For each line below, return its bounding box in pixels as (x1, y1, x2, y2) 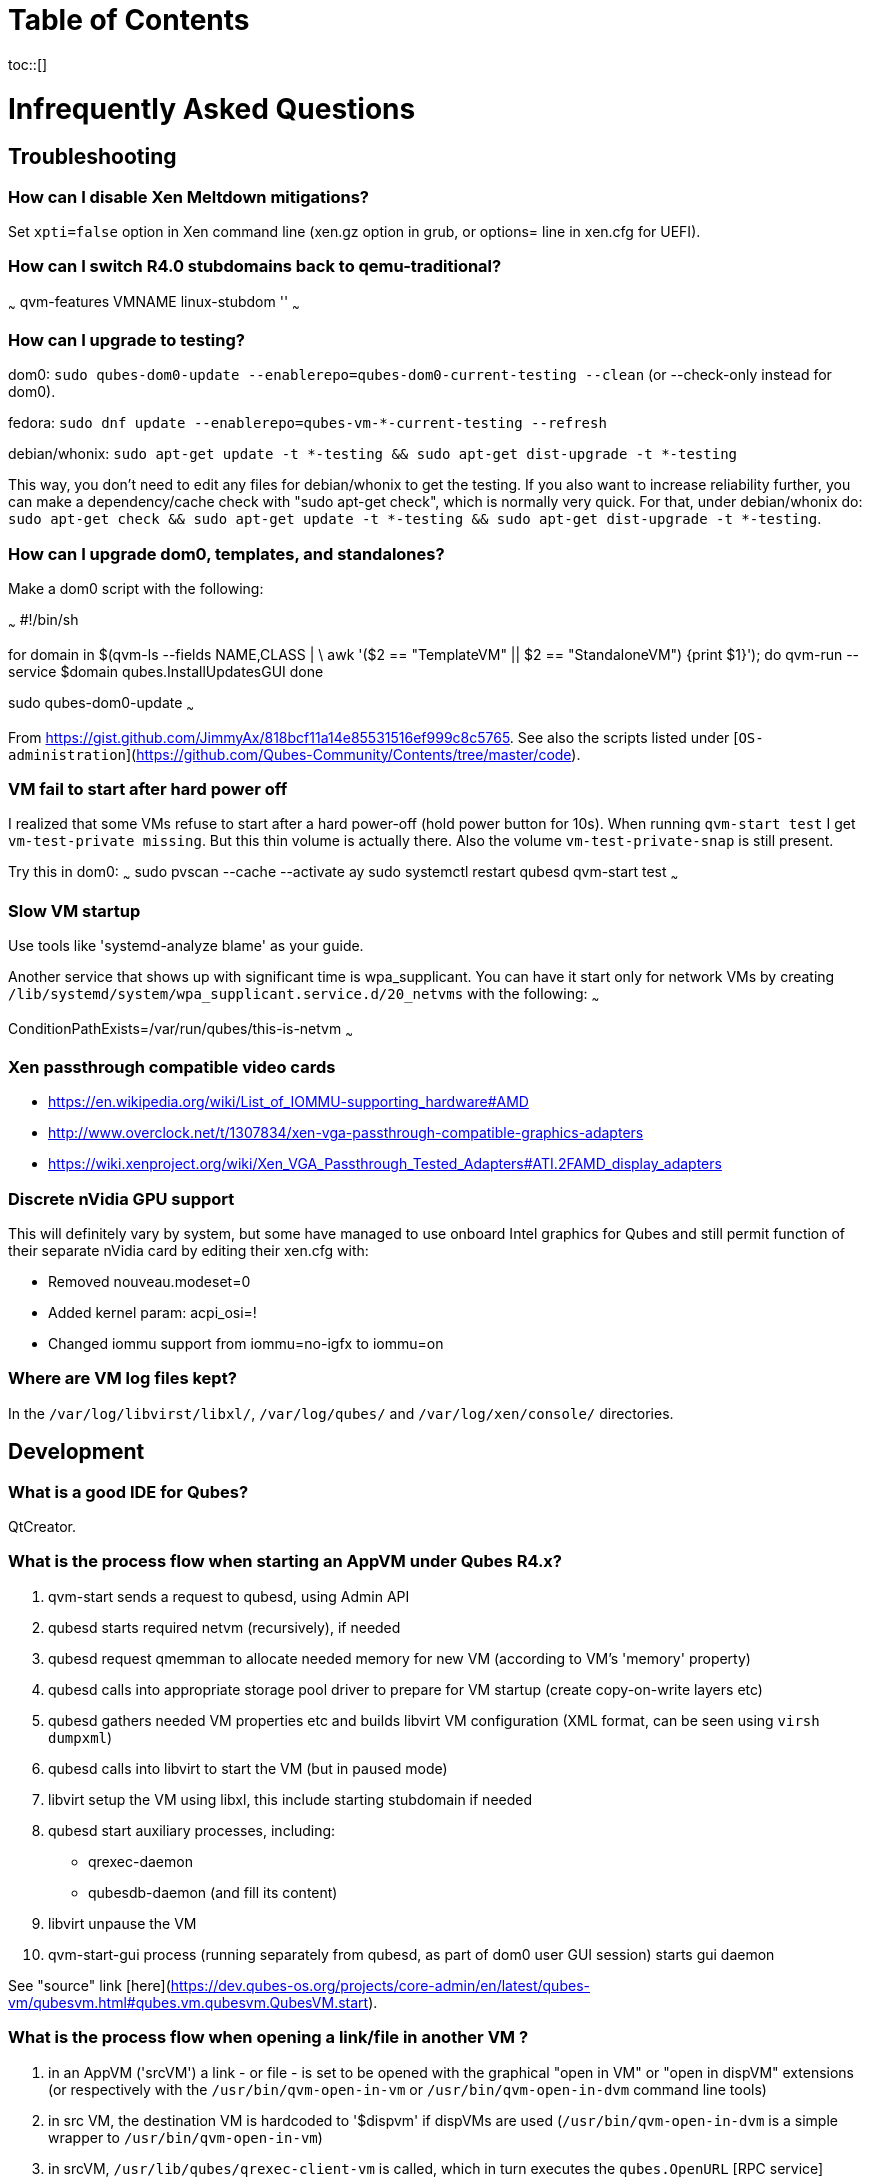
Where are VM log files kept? (8, 1368, 237, 1389)
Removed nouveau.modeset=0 (48, 1273, 251, 1291)
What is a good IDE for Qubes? (8, 1481, 249, 1502)
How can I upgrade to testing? (8, 329, 245, 350)
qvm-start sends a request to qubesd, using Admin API (48, 1587, 410, 1605)
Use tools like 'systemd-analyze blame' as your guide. (8, 936, 364, 954)
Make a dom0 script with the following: (8, 580, 264, 598)
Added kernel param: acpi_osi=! (48, 1304, 257, 1322)
